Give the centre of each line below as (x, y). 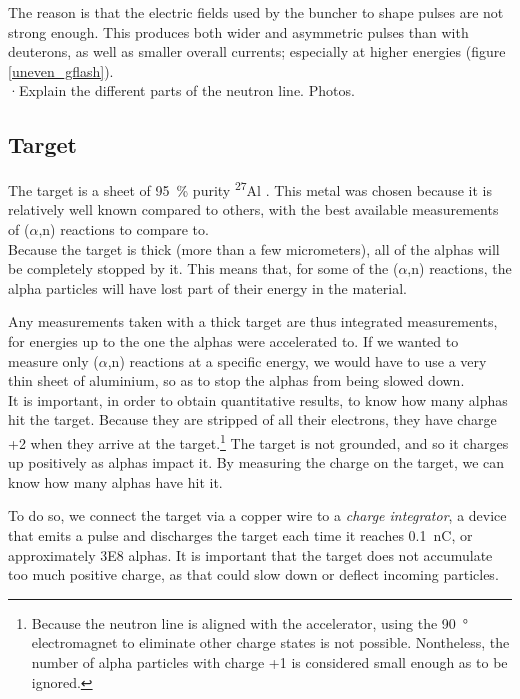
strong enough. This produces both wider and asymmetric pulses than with (238, 31)
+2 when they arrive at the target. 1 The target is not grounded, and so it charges (258, 441)
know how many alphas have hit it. (115, 481)
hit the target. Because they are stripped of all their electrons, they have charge (252, 419)
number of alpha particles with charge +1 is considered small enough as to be (269, 661)
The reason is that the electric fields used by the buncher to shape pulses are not (256, 12)
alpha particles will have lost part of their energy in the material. (207, 287)
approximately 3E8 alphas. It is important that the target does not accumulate (250, 554)
